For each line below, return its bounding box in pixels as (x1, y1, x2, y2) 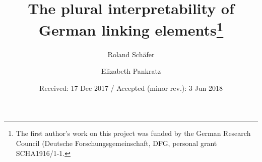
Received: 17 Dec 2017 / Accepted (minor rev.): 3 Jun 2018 (39, 82, 223, 93)
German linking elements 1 (38, 18, 224, 40)
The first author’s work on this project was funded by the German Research (16, 128, 251, 138)
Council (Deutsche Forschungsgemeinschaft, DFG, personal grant (16, 138, 217, 148)
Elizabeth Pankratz (101, 66, 161, 76)
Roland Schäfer (107, 49, 155, 59)
